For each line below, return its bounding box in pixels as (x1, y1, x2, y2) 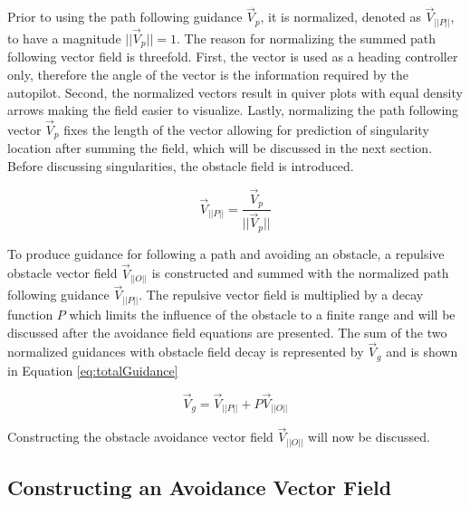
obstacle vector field (7, 263, 118, 282)
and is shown (386, 342, 458, 361)
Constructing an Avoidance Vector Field (7, 473, 392, 501)
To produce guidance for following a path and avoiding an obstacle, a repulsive (7, 243, 445, 263)
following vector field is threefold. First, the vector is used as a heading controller (7, 47, 458, 66)
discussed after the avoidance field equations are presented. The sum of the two (7, 322, 447, 341)
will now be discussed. (308, 427, 430, 446)
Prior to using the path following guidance (7, 7, 243, 26)
